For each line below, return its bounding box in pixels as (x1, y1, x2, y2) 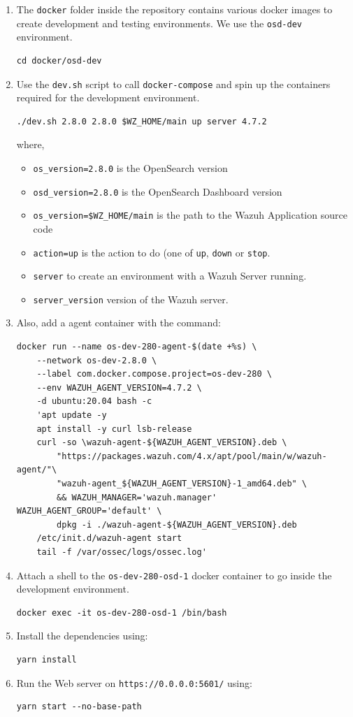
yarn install (16, 655, 77, 665)
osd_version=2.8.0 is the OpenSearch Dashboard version (33, 184, 282, 198)
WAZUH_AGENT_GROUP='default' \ (16, 506, 162, 516)
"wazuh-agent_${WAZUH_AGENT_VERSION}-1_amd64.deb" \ (57, 479, 308, 488)
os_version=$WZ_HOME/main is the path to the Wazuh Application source (33, 208, 347, 222)
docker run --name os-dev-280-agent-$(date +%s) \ (16, 342, 257, 352)
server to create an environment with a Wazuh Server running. (33, 268, 307, 283)
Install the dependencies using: (16, 628, 148, 643)
